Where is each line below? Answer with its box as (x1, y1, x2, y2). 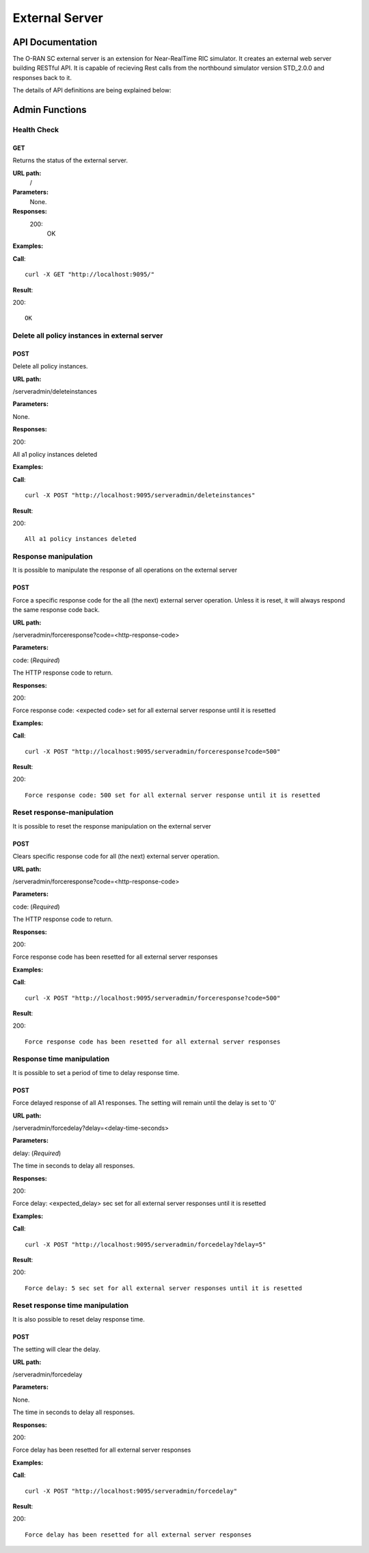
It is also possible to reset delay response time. (12, 1315, 145, 1323)
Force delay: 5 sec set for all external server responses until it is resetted (25, 1284, 303, 1292)
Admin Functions (12, 104, 87, 116)
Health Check (12, 125, 59, 135)
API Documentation (12, 36, 98, 48)
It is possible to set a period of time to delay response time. (12, 1068, 180, 1076)
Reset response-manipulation (12, 808, 114, 818)
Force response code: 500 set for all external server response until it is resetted (25, 791, 320, 799)
